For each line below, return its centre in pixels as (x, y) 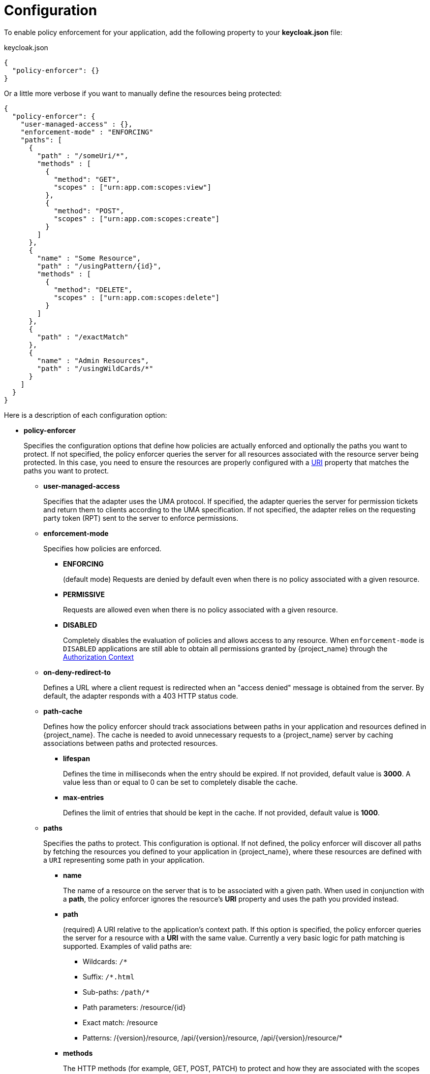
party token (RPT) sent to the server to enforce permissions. (141, 518)
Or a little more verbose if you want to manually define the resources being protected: (143, 93)
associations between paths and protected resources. (131, 743)
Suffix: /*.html (109, 976)
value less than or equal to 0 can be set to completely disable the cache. (181, 782)
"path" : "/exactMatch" (83, 337)
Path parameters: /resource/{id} (134, 1007)
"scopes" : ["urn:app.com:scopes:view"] (133, 187)
